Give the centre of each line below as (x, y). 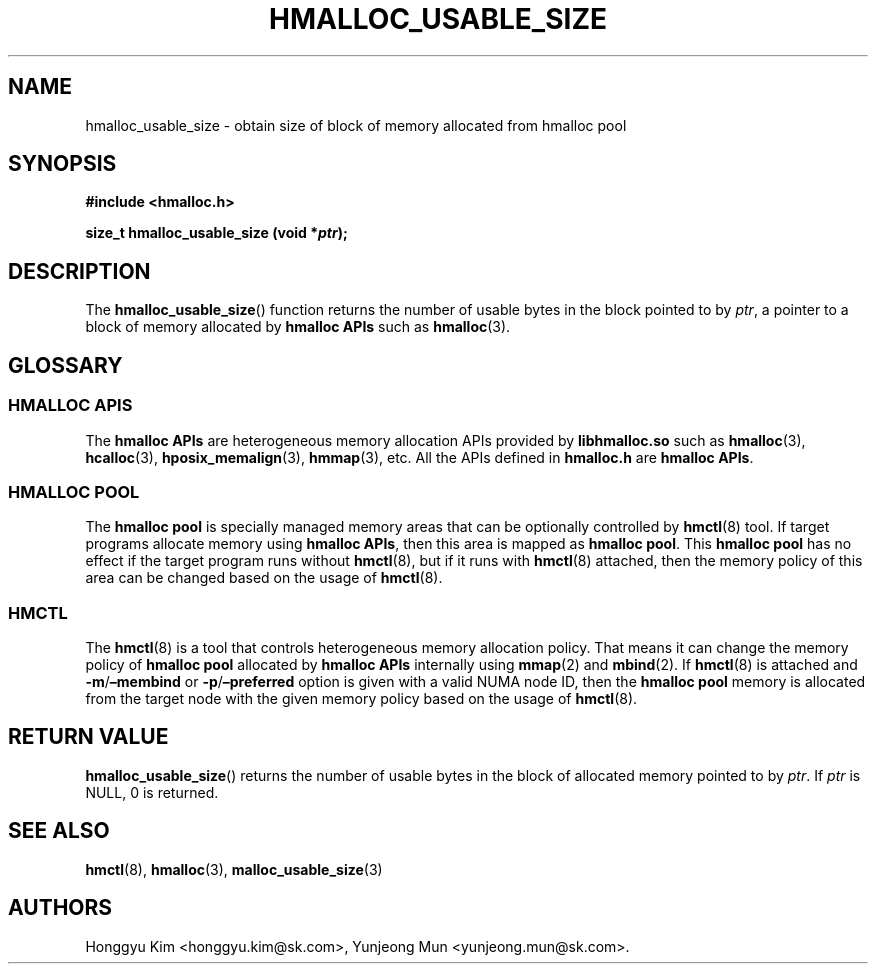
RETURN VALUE (88, 737)
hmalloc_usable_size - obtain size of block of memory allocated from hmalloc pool (356, 125)
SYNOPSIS (62, 164)
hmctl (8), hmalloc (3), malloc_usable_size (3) (234, 869)
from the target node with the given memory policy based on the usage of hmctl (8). (361, 698)
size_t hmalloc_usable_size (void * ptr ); (216, 233)
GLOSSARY (65, 365)
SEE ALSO (59, 831)
